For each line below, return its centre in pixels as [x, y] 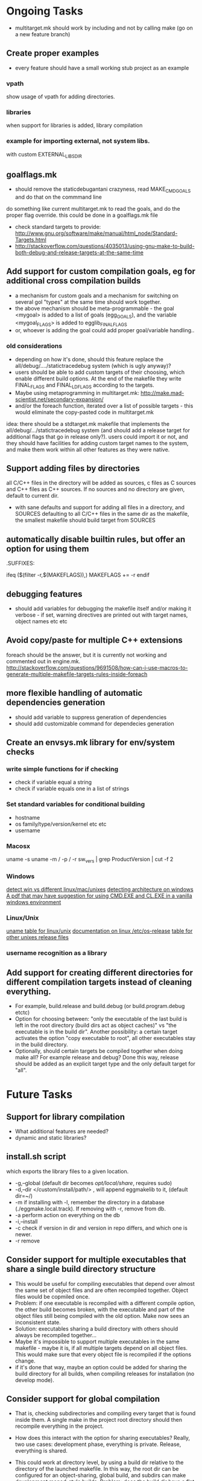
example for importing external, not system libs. [78, 141]
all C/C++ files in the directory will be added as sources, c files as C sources [101, 483]
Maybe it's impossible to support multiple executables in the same [97, 1341]
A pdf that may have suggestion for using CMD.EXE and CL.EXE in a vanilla [99, 896]
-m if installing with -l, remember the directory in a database [90, 1202]
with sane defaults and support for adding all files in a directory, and [100, 507]
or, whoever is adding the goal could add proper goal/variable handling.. [105, 330]
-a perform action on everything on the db [68, 1215]
